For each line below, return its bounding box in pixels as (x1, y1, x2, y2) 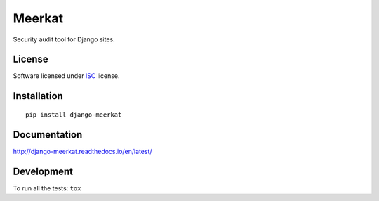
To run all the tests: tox (13, 183, 81, 193)
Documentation (13, 129, 83, 141)
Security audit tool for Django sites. (13, 35, 115, 44)
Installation (13, 90, 63, 102)
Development (13, 165, 74, 177)
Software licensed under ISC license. (13, 72, 120, 80)
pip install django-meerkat (25, 110, 122, 119)
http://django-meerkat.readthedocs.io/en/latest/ (13, 147, 152, 155)
